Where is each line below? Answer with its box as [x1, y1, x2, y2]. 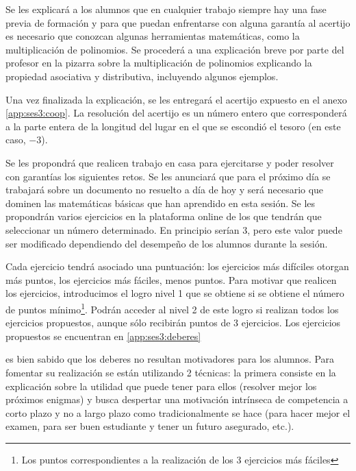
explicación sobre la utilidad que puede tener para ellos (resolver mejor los [5, 378, 317, 393]
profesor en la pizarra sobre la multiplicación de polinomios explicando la [5, 56, 312, 70]
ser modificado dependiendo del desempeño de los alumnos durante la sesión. [5, 236, 328, 250]
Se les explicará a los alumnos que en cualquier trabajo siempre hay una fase [5, 2, 327, 16]
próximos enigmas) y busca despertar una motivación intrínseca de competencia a [5, 392, 348, 407]
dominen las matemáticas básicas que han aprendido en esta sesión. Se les [5, 195, 316, 210]
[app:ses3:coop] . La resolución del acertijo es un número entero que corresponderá [5, 106, 347, 120]
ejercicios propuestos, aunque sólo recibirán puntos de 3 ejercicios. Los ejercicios [5, 315, 341, 330]
